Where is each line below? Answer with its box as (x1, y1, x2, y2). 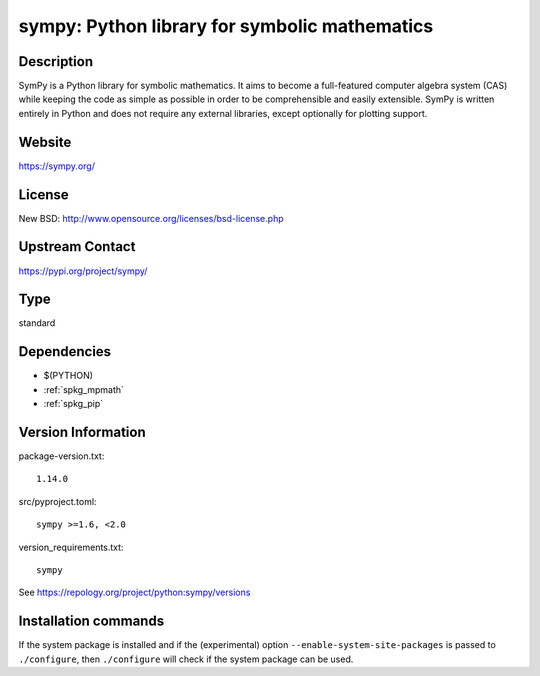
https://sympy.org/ (18, 160, 95, 172)
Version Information (18, 423, 146, 440)
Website (18, 133, 72, 150)
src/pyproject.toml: (18, 495, 97, 507)
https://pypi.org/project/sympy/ (18, 265, 148, 277)
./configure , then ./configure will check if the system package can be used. (18, 653, 354, 665)
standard (18, 317, 56, 329)
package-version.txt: (18, 450, 105, 462)
